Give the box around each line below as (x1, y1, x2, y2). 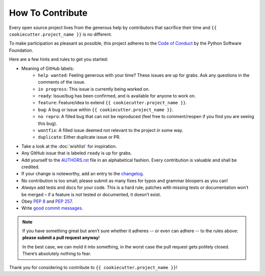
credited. (21, 164, 40, 170)
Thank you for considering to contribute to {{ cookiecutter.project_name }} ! (9, 264, 178, 270)
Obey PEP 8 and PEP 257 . (21, 198, 73, 204)
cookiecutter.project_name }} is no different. (9, 31, 112, 37)
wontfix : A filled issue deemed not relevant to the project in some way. (38, 127, 184, 133)
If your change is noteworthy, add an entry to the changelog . (21, 171, 144, 177)
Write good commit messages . (21, 205, 83, 211)
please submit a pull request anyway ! (22, 235, 100, 241)
